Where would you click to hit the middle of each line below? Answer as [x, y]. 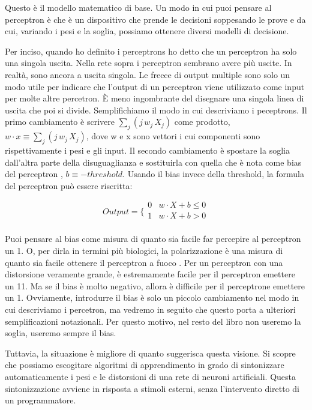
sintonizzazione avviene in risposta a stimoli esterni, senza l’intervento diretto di [152, 388]
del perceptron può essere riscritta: [69, 185]
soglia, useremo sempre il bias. [61, 333]
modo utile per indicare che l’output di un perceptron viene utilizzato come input [155, 86]
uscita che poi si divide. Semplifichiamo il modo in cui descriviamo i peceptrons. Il [156, 110]
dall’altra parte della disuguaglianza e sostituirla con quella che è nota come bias [153, 162]
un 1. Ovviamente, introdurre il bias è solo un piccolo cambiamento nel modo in [152, 297]
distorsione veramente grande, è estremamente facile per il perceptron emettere [150, 274]
